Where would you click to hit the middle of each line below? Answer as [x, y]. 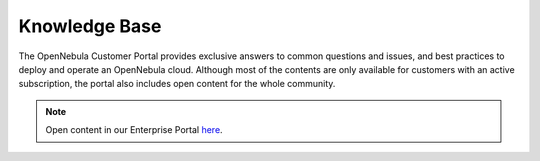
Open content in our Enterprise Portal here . [134, 130]
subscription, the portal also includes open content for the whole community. [177, 84]
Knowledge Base [90, 26]
